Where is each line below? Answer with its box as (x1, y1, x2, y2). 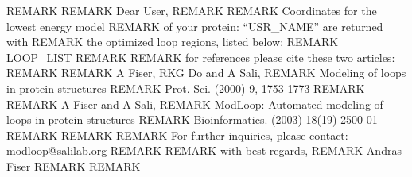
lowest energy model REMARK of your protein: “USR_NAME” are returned (6, 17, 383, 34)
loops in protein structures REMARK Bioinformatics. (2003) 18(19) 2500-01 (6, 111, 378, 128)
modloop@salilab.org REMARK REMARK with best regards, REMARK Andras (6, 142, 402, 159)
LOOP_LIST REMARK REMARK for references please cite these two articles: (6, 48, 395, 65)
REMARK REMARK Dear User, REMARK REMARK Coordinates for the (6, 2, 377, 18)
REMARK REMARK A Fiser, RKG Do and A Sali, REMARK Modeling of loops (6, 64, 406, 81)
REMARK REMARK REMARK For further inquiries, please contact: (6, 126, 348, 143)
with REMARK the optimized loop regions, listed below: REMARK (6, 33, 339, 50)
